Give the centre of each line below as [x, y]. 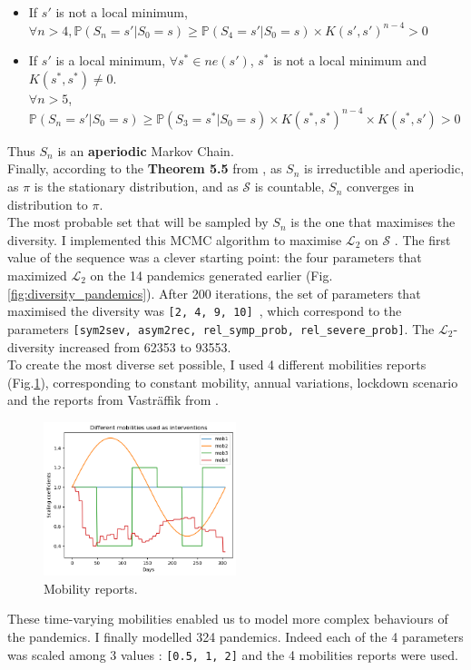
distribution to [48, 204]
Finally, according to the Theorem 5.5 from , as [145, 168]
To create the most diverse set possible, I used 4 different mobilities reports [217, 365]
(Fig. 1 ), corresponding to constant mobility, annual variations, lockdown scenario [233, 382]
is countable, [289, 187]
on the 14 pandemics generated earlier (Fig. [211, 276]
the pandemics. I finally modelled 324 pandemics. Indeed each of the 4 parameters [235, 637]
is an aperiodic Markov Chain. [146, 150]
